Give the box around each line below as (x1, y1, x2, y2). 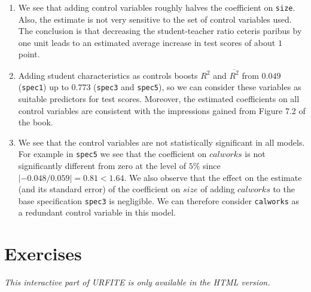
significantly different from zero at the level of (18, 159, 186, 172)
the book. (18, 116, 53, 128)
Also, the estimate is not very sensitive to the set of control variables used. (18, 13, 292, 25)
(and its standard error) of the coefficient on (18, 183, 181, 195)
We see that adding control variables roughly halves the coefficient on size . (18, 1, 295, 13)
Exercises (4, 241, 82, 266)
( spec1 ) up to (18, 81, 69, 93)
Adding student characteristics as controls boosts (18, 69, 198, 81)
